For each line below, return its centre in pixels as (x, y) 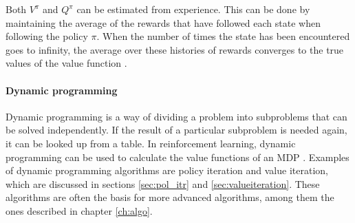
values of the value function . (66, 63)
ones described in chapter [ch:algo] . (79, 210)
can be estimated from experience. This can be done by (193, 9)
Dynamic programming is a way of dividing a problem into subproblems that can (176, 116)
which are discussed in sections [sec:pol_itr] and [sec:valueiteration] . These (163, 183)
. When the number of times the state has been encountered (223, 36)
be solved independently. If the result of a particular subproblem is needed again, (176, 130)
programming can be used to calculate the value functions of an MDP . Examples (177, 157)
